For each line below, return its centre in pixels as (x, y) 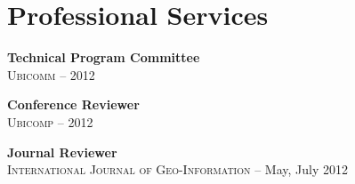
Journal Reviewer (62, 152)
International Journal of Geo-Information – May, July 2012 (177, 169)
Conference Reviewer (73, 104)
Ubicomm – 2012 (51, 74)
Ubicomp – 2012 (50, 121)
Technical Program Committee (104, 57)
